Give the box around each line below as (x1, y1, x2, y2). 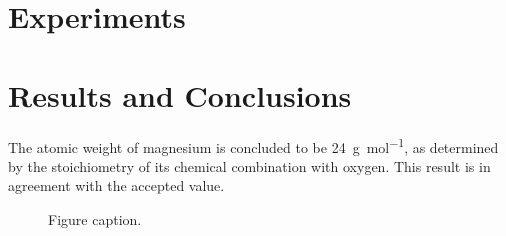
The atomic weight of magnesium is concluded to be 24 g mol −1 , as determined (8, 133, 499, 157)
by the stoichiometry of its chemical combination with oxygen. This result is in (8, 155, 491, 176)
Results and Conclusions (8, 74, 352, 115)
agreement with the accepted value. (8, 175, 225, 196)
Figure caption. (48, 208, 142, 229)
